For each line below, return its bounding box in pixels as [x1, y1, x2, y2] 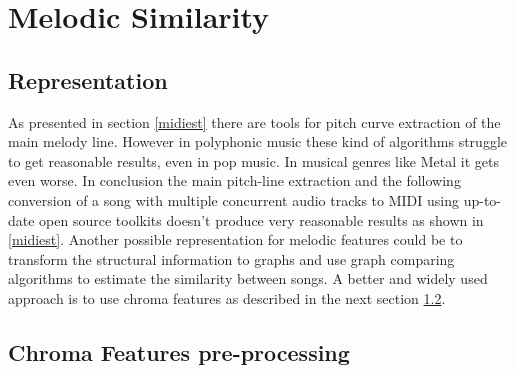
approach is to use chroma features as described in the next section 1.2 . [8, 287, 446, 308]
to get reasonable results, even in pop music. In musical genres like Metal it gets [8, 150, 499, 171]
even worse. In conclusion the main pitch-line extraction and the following [8, 170, 461, 191]
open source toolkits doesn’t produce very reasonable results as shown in [39, 209, 484, 230]
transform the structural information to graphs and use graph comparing [8, 248, 455, 269]
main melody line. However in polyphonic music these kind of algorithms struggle [8, 131, 507, 152]
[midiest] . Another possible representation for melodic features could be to [8, 229, 463, 250]
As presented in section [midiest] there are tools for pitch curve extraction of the [8, 111, 501, 132]
